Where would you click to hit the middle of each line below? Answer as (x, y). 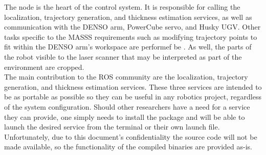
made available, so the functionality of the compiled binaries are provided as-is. (128, 147)
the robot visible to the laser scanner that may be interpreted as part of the (123, 56)
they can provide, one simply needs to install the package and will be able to (125, 117)
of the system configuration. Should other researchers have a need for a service (127, 106)
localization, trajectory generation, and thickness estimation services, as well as (128, 17)
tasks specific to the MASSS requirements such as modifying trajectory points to (131, 36)
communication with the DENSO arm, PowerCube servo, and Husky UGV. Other (132, 27)
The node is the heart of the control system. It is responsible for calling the (122, 7)
